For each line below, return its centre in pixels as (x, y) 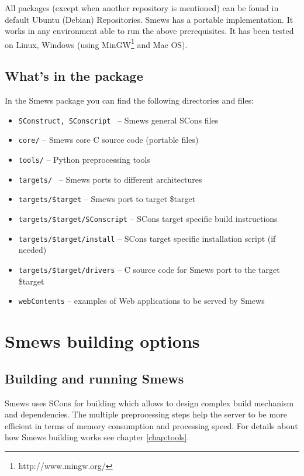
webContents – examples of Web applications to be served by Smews (141, 301)
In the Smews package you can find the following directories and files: (129, 100)
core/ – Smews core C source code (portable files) (108, 140)
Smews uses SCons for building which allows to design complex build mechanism (149, 403)
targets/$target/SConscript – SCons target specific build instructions (148, 219)
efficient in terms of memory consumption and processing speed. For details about (151, 425)
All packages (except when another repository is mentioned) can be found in (142, 8)
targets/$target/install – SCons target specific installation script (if (147, 238)
